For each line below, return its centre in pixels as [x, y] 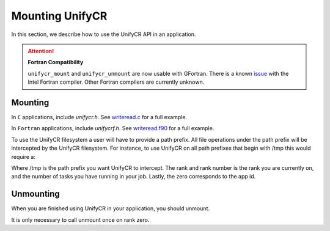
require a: [24, 156]
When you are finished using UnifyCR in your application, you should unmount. [111, 208]
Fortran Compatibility [56, 62]
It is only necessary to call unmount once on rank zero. [80, 219]
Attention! [41, 51]
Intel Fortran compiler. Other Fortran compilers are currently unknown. [116, 82]
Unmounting [36, 194]
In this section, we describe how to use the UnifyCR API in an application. [104, 34]
